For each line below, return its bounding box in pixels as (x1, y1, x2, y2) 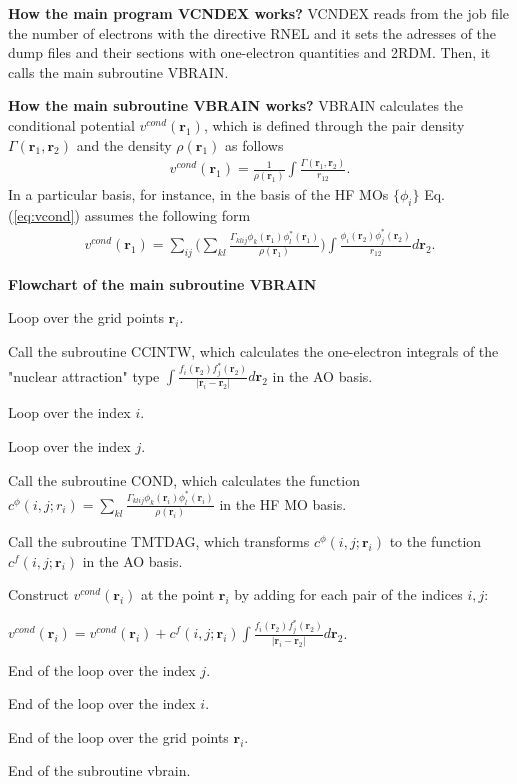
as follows (225, 134, 284, 155)
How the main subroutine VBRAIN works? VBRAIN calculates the (8, 95, 464, 116)
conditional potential (8, 114, 135, 135)
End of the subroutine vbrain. (8, 760, 191, 781)
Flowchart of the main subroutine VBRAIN (8, 273, 317, 294)
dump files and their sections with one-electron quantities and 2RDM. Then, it (8, 42, 491, 63)
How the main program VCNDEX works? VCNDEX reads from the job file (8, 3, 510, 23)
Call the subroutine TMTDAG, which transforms (8, 531, 310, 552)
